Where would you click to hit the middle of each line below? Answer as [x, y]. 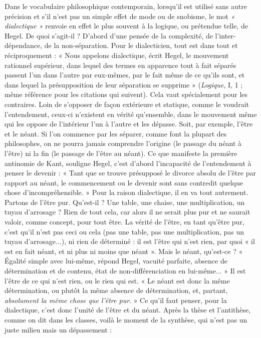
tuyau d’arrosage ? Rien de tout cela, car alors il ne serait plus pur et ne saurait [127, 212]
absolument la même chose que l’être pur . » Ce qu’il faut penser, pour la [116, 300]
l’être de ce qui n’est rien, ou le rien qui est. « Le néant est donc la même [117, 280]
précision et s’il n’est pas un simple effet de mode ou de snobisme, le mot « [120, 16]
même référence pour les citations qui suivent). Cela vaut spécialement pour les [126, 94]
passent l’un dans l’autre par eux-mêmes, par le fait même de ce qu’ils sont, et [125, 75]
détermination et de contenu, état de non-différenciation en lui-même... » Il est [125, 271]
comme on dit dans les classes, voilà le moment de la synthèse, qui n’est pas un [126, 319]
